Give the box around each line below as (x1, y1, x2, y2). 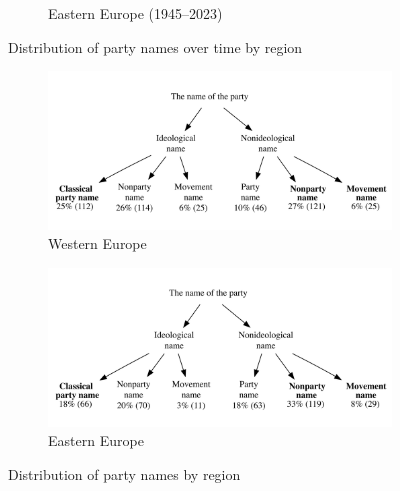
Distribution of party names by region (8, 463, 241, 484)
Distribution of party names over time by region (8, 36, 303, 57)
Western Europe (48, 233, 147, 254)
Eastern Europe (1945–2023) (48, 3, 223, 23)
